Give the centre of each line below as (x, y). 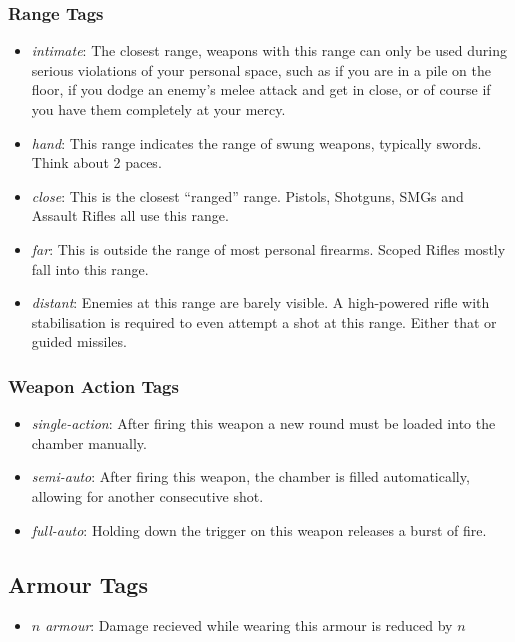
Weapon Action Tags (93, 385)
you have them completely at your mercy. (158, 109)
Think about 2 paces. (96, 162)
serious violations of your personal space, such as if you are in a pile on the (261, 69)
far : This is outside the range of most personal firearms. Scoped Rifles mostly (268, 248)
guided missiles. (79, 341)
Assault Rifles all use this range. (130, 215)
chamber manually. (89, 442)
